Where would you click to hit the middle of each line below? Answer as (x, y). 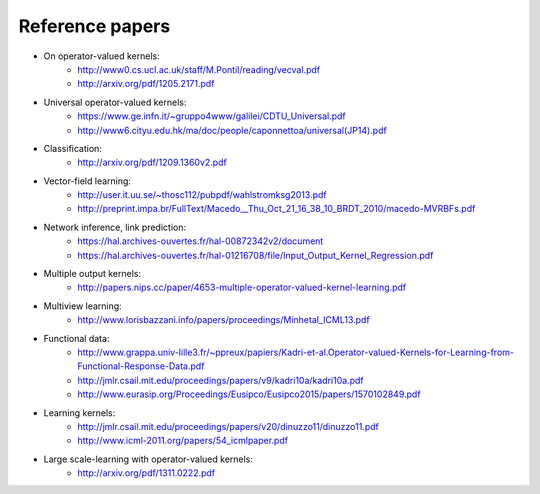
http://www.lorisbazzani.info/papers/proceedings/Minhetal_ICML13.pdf (223, 320)
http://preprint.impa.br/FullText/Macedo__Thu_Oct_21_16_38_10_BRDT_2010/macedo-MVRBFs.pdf (276, 209)
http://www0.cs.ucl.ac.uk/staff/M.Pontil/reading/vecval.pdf (198, 69)
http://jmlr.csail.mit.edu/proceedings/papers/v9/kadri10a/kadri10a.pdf (220, 380)
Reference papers (94, 26)
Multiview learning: (82, 306)
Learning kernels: (79, 412)
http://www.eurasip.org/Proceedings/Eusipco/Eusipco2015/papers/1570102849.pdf (249, 394)
